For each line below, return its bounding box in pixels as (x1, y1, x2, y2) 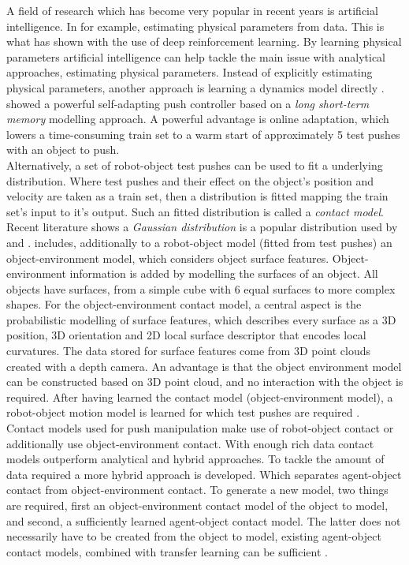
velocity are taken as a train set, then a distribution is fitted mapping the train (6, 188, 389, 204)
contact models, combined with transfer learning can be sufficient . (6, 543, 328, 559)
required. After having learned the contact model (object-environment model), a (6, 388, 393, 405)
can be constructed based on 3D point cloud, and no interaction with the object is (6, 373, 403, 390)
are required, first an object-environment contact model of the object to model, (6, 497, 389, 513)
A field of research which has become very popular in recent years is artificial (6, 2, 378, 18)
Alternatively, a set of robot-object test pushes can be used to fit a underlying (6, 156, 383, 173)
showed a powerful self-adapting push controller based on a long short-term (6, 95, 370, 111)
